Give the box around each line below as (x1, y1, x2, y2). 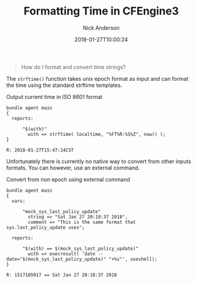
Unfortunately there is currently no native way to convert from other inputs (6, 157, 192, 165)
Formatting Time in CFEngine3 (23, 4, 179, 18)
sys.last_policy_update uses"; (6, 224, 85, 231)
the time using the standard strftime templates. (6, 81, 122, 89)
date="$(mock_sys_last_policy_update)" (6, 256, 107, 262)
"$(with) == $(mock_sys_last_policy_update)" (22, 246, 139, 252)
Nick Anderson (83, 24, 120, 31)
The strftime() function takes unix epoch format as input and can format (6, 75, 189, 82)
